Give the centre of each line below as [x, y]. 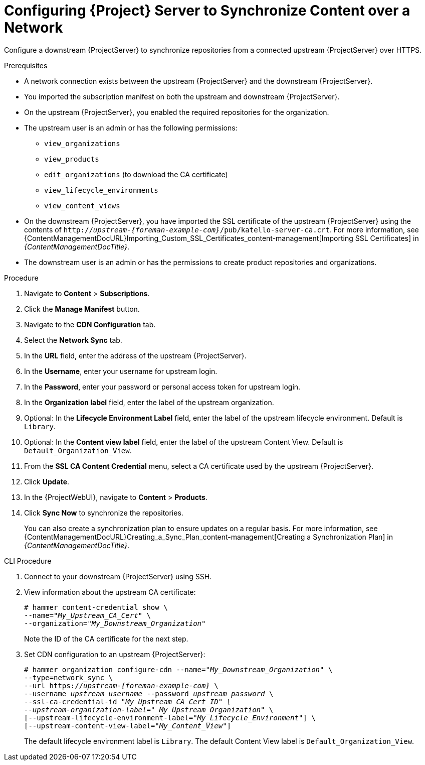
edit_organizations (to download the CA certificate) [136, 174]
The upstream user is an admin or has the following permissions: [131, 127]
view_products [72, 159]
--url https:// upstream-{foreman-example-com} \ [121, 685]
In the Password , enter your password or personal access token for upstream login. [162, 387]
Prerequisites [26, 65]
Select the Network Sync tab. [73, 340]
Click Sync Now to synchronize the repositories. [104, 513]
